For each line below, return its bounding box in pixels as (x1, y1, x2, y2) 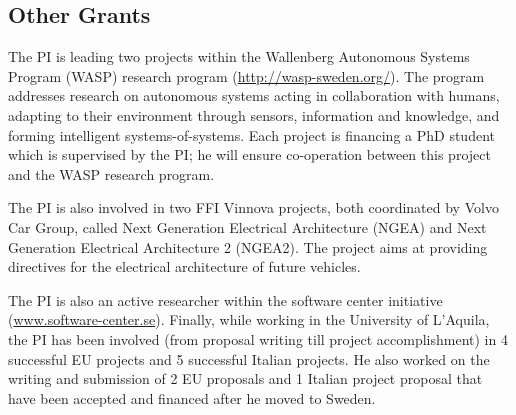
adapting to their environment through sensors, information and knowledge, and (8, 104, 500, 125)
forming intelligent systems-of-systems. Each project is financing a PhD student (8, 124, 495, 145)
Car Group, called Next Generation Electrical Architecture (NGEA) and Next (8, 216, 487, 237)
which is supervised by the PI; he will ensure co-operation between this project (8, 144, 491, 165)
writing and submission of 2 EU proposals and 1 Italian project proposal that (8, 368, 483, 389)
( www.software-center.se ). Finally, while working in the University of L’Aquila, (8, 309, 490, 330)
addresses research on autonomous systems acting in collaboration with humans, (8, 85, 500, 106)
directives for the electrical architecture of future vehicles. (8, 256, 361, 277)
